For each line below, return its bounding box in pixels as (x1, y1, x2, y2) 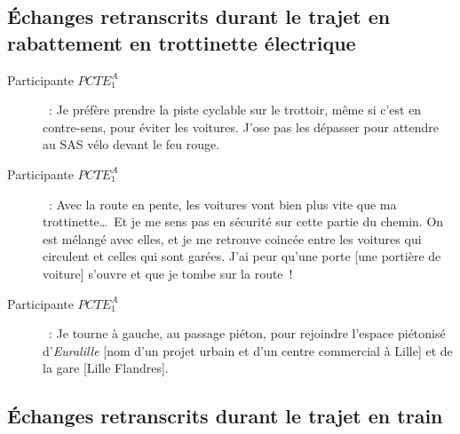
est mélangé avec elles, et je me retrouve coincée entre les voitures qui (43, 229, 422, 248)
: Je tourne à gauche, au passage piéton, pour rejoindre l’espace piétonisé (48, 324, 446, 343)
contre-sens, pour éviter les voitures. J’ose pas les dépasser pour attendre (43, 117, 440, 136)
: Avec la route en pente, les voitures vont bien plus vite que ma (48, 194, 397, 213)
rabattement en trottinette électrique (7, 28, 356, 56)
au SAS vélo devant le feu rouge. (43, 135, 220, 154)
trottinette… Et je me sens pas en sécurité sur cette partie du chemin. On (43, 212, 444, 231)
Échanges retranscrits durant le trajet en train (7, 402, 443, 430)
